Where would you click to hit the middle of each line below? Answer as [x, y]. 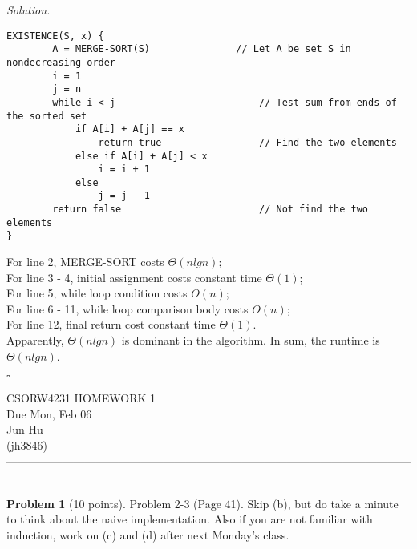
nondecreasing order [61, 62]
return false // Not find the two [211, 210]
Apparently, [35, 340]
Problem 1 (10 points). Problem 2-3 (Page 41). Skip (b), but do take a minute [202, 503]
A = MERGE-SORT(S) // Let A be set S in [202, 49]
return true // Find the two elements [247, 142]
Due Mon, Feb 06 [49, 413]
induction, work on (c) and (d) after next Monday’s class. [148, 535]
